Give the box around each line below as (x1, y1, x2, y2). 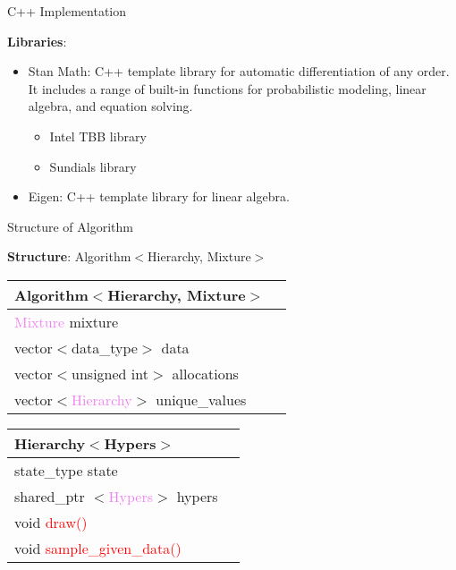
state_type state (14, 459, 118, 481)
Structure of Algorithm (7, 217, 133, 235)
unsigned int (72, 362, 148, 384)
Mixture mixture (14, 311, 119, 332)
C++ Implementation (7, 2, 126, 20)
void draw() (14, 511, 88, 532)
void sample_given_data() (14, 537, 182, 558)
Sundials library (49, 157, 137, 175)
